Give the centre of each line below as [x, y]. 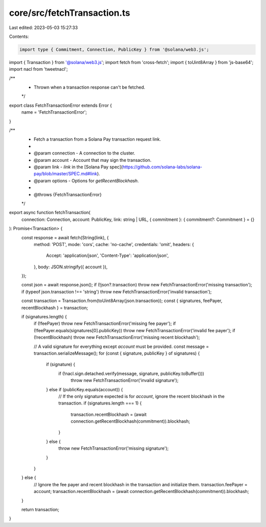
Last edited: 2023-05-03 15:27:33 [44, 28]
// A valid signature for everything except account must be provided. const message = [121, 346]
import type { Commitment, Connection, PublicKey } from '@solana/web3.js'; [114, 49]
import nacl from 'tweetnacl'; [38, 69]
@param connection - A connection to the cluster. [84, 153]
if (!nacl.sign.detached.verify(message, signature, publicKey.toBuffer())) [131, 373]
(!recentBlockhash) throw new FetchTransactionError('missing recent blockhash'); [117, 338]
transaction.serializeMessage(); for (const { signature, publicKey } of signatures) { [117, 353]
